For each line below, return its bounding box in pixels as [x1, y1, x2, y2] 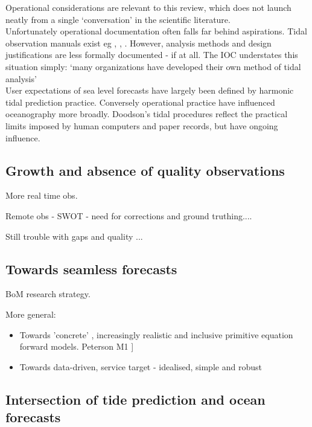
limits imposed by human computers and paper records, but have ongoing [5, 119, 278, 132]
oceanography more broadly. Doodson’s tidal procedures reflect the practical [5, 108, 288, 120]
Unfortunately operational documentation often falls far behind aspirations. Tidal [5, 25, 307, 37]
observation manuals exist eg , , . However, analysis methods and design [5, 36, 272, 49]
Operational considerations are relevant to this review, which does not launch [5, 1, 291, 13]
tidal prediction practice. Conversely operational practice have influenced [5, 95, 275, 108]
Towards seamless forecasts [5, 259, 177, 278]
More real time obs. [5, 189, 78, 202]
